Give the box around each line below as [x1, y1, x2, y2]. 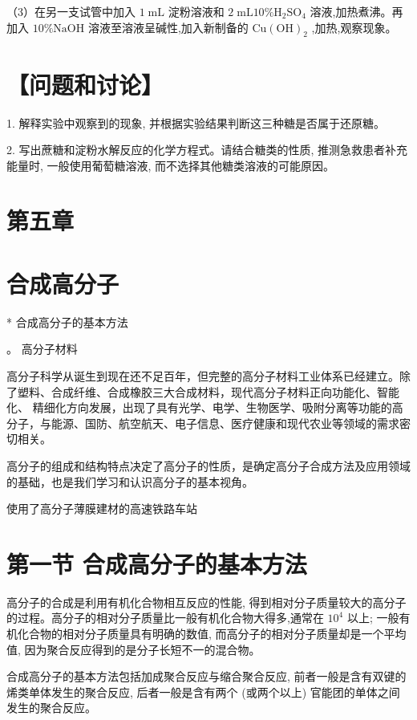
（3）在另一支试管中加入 [6, 3, 136, 19]
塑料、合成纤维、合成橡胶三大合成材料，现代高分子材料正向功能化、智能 [17, 383, 399, 400]
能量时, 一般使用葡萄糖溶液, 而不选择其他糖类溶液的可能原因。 [6, 157, 335, 173]
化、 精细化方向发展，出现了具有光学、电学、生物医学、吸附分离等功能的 [6, 399, 392, 416]
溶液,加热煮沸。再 [310, 3, 403, 19]
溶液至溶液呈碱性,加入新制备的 [87, 18, 249, 35]
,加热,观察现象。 [311, 18, 397, 35]
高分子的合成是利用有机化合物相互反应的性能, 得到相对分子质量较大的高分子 [6, 593, 407, 610]
